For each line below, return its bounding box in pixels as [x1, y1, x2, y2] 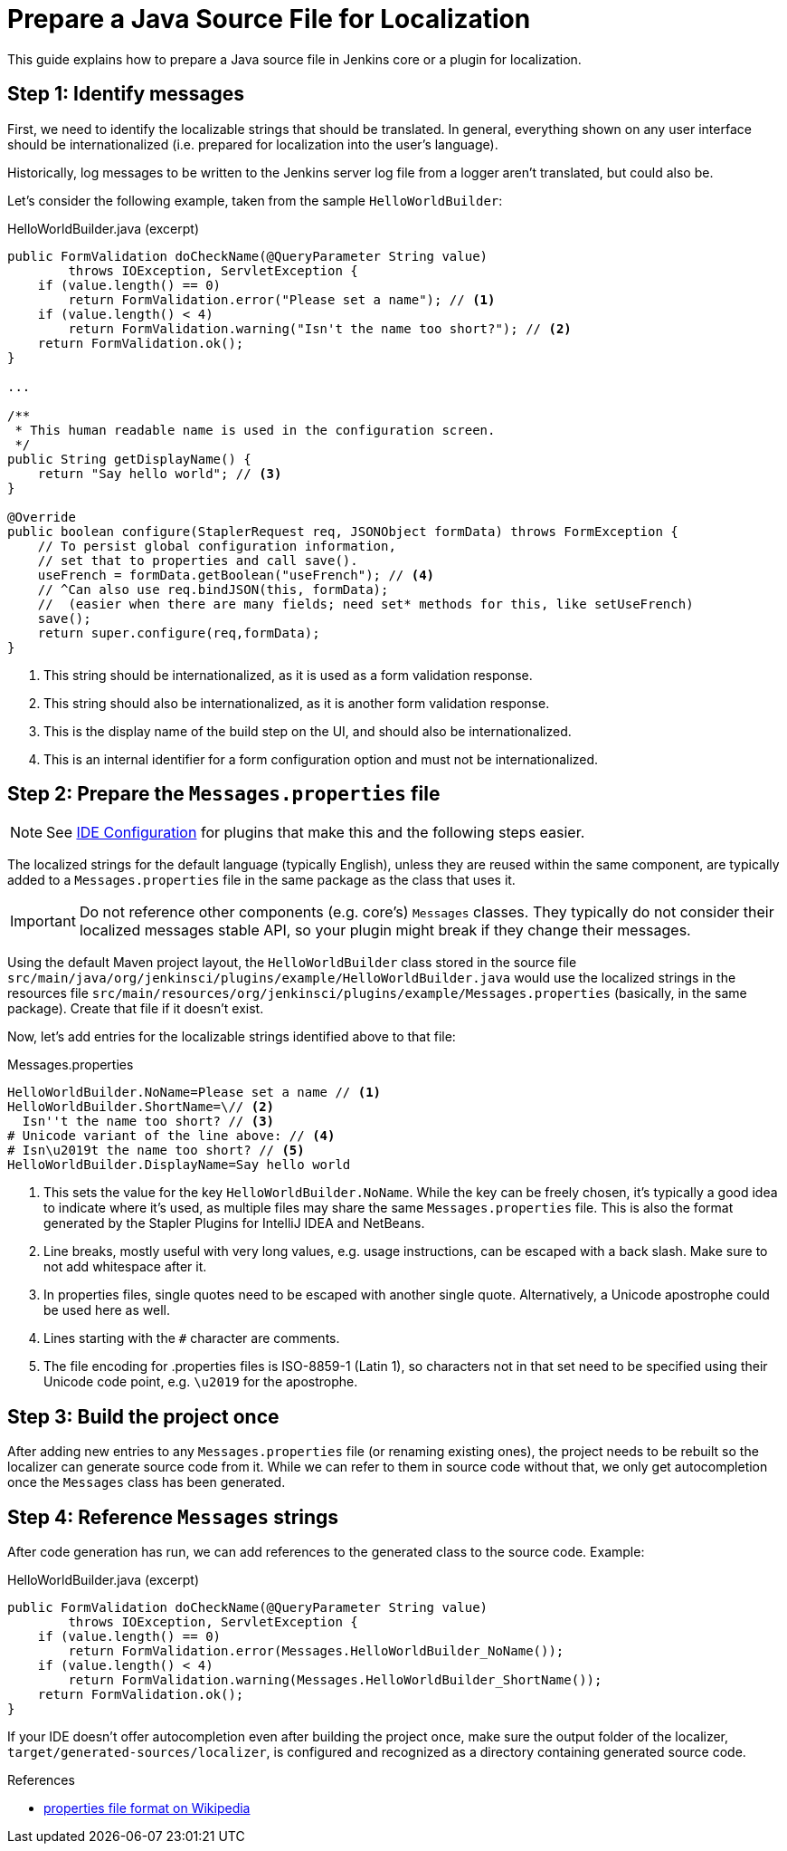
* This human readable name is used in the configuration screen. [14, 422, 496, 437]
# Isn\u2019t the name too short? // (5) [7, 1143, 305, 1158]
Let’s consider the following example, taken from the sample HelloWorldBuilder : [7, 192, 503, 208]
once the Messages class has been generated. [7, 1474, 286, 1491]
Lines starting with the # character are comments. [43, 1330, 340, 1347]
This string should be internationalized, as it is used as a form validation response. [43, 667, 533, 683]
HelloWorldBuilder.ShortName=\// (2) [7, 1099, 275, 1115]
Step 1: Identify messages [7, 82, 244, 106]
